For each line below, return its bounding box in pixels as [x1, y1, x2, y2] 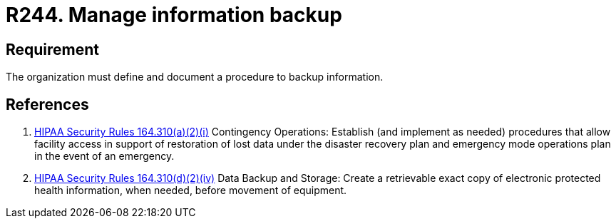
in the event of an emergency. [34, 150, 175, 163]
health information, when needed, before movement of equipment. [34, 184, 347, 197]
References [6, 95, 89, 113]
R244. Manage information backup [6, 3, 342, 27]
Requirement [6, 40, 100, 58]
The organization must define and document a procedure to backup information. [6, 71, 384, 83]
